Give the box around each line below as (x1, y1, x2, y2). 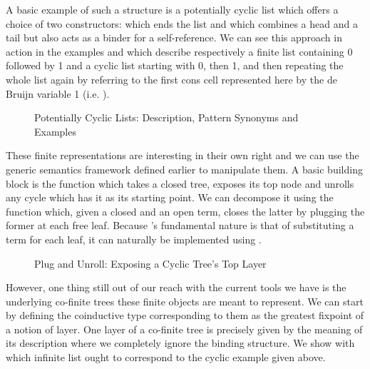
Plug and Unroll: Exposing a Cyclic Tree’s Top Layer (34, 256, 267, 271)
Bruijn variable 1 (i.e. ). (6, 86, 110, 101)
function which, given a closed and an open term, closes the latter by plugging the (6, 203, 365, 218)
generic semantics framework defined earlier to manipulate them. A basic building (6, 161, 363, 176)
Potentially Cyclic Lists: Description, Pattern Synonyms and (34, 110, 299, 125)
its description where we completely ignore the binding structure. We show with (6, 335, 355, 350)
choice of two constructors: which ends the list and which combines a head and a (6, 16, 358, 31)
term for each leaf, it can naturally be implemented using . (6, 231, 262, 246)
